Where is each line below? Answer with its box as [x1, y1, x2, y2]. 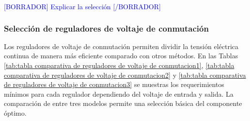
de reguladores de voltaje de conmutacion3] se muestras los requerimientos [4, 79, 224, 89]
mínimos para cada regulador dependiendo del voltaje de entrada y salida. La [4, 88, 234, 99]
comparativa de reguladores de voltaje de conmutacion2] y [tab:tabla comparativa [4, 69, 246, 80]
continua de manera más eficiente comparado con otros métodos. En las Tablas [4, 51, 238, 61]
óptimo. [4, 107, 27, 118]
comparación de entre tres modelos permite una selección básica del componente [4, 98, 242, 108]
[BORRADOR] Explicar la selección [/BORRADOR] [4, 1, 161, 11]
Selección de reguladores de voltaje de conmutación [4, 22, 209, 34]
